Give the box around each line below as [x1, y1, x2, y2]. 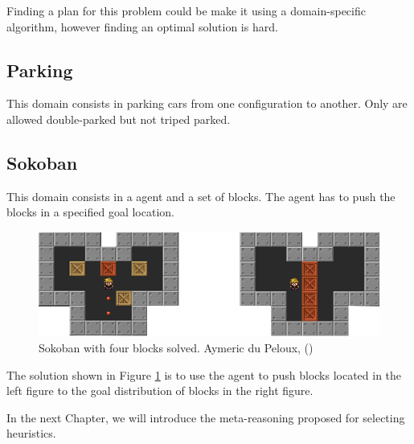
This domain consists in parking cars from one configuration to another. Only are [6, 95, 408, 112]
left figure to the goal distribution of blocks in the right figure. [6, 382, 314, 399]
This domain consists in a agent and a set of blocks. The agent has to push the [6, 187, 396, 204]
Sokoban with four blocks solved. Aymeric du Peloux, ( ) [39, 339, 314, 356]
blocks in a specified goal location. [6, 203, 174, 220]
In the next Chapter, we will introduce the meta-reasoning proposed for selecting [6, 409, 405, 425]
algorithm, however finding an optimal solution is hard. [6, 18, 278, 35]
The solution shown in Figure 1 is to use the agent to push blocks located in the [6, 366, 402, 383]
